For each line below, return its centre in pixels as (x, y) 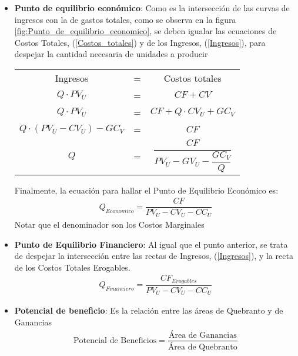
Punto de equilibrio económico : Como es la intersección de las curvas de (152, 8)
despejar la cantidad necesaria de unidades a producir (111, 54)
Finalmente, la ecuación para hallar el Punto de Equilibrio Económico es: (146, 190)
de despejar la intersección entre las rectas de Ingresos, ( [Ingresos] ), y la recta (154, 256)
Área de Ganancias (202, 335)
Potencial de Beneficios (115, 340)
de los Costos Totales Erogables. (72, 267)
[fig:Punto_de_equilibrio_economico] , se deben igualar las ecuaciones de (145, 31)
